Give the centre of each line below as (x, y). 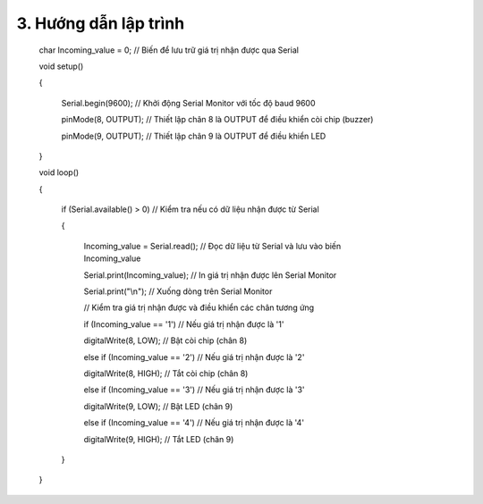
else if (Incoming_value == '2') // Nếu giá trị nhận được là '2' (194, 357)
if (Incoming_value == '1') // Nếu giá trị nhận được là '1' (184, 324)
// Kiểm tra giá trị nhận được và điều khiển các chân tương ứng (199, 307)
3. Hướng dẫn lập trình (101, 23)
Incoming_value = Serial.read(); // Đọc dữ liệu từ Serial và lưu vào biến (212, 246)
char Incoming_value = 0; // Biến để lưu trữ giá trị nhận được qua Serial (169, 50)
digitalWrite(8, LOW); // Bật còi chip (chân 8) (165, 340)
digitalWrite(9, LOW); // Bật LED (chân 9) (158, 406)
